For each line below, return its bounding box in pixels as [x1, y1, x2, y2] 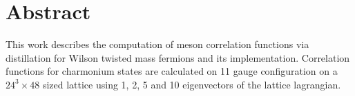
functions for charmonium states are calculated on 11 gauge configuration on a [6, 64, 338, 78]
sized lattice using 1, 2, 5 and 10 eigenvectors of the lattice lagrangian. [42, 77, 341, 91]
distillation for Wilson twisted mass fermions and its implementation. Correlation [6, 50, 350, 64]
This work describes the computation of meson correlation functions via [6, 37, 309, 51]
